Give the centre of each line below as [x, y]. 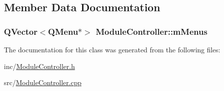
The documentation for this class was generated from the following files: [112, 49]
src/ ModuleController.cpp [43, 82]
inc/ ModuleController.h [40, 66]
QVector [21, 31]
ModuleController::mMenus [152, 31]
